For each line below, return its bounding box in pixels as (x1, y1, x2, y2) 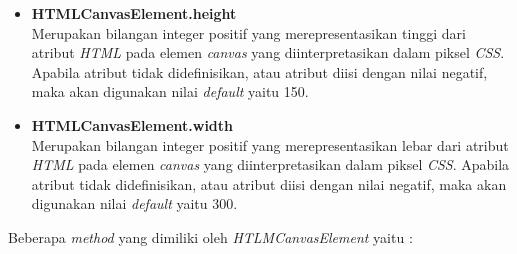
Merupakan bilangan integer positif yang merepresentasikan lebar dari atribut (31, 134, 509, 155)
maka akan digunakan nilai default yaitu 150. (31, 81, 309, 102)
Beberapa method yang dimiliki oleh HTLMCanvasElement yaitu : (8, 226, 413, 247)
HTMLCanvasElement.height (31, 3, 237, 23)
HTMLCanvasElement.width (31, 114, 234, 135)
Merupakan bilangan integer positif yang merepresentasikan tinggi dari (31, 22, 466, 43)
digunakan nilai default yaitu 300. (31, 193, 238, 214)
